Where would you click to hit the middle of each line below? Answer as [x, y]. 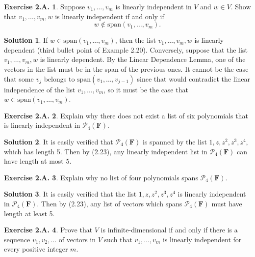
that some [19, 78]
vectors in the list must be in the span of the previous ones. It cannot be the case [126, 69]
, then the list [135, 40]
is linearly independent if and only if [110, 16]
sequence [17, 239]
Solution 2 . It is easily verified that [59, 141]
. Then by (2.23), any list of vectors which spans [110, 203]
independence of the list [40, 89]
